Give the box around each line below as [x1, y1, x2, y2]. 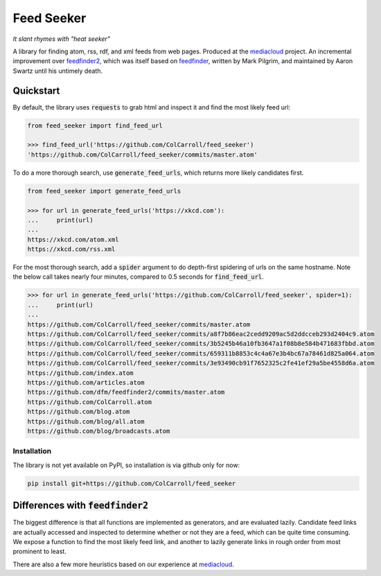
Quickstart [12, 85, 60, 96]
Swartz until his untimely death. [12, 67, 103, 75]
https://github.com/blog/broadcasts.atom [27, 427, 170, 435]
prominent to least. [12, 548, 67, 556]
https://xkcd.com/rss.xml [27, 245, 116, 253]
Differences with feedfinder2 [12, 500, 149, 512]
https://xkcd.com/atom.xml [27, 236, 119, 243]
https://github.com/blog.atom [27, 408, 130, 416]
